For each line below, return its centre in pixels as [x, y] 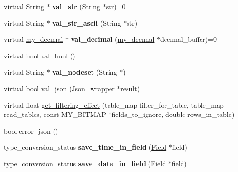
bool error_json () [31, 130]
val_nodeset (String [85, 72]
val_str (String [76, 6]
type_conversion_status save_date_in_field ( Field [85, 163]
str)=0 [116, 6]
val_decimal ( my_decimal [113, 39]
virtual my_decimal [34, 39]
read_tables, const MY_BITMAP [55, 114]
